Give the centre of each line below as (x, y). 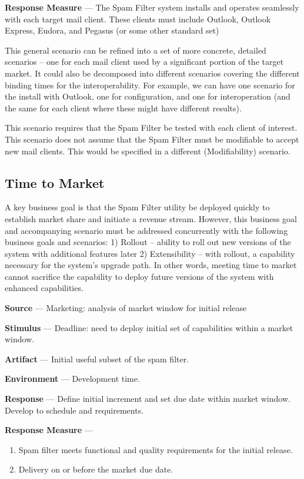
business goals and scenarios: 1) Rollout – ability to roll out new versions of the (148, 242)
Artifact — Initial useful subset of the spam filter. (97, 359)
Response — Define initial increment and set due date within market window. (148, 399)
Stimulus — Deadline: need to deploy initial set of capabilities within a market (149, 327)
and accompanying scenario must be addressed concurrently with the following (146, 230)
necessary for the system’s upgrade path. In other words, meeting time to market (151, 265)
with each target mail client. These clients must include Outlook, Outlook (138, 19)
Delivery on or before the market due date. (96, 469)
